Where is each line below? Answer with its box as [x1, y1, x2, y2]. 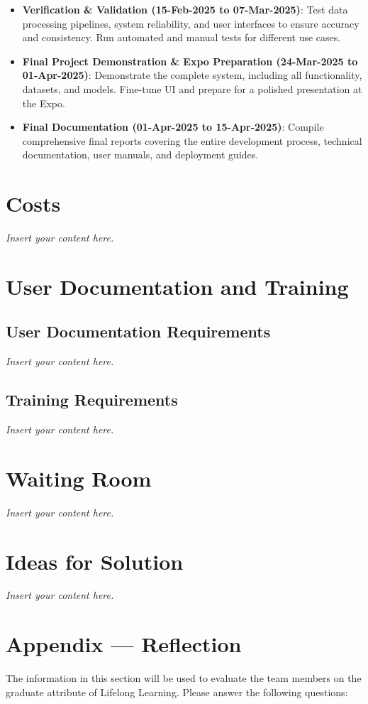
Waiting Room [6, 463, 152, 492]
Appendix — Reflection [6, 629, 242, 659]
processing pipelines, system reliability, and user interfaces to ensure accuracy [22, 16, 359, 31]
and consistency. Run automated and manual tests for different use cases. [22, 30, 341, 45]
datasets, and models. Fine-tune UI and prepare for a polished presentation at [22, 81, 362, 96]
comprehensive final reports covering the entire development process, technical [22, 133, 362, 148]
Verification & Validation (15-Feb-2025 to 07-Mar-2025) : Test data [22, 2, 348, 16]
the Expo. [22, 95, 65, 110]
